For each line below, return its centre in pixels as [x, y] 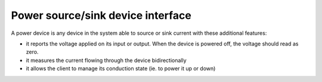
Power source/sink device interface [101, 15]
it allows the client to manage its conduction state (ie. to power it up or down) [121, 68]
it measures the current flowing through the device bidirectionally [106, 60]
